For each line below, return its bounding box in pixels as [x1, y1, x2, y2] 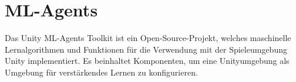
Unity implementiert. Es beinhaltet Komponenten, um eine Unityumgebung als [5, 54, 290, 67]
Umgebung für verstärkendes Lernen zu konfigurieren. [5, 66, 198, 78]
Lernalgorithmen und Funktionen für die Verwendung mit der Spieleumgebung [5, 43, 287, 55]
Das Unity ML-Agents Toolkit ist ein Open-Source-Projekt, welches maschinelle [5, 32, 291, 44]
